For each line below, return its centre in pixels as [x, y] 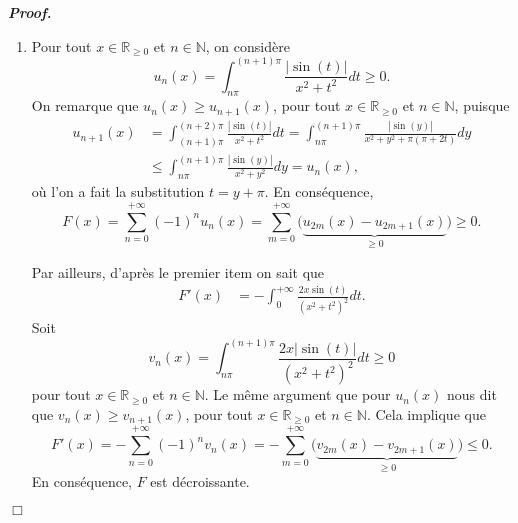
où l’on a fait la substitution [118, 191]
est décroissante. [200, 481]
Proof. [30, 12]
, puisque [482, 105]
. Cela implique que [426, 413]
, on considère [247, 45]
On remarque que [85, 105]
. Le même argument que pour [297, 394]
